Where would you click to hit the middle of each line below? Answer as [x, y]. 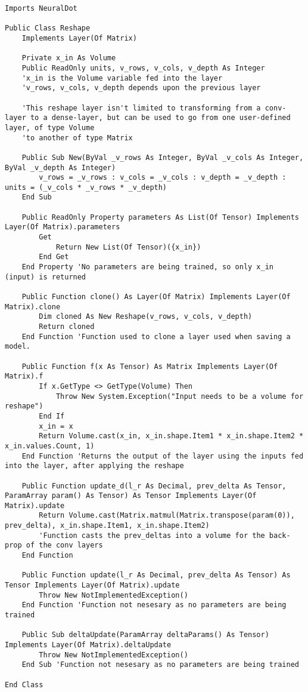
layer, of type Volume [50, 127]
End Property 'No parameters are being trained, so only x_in [148, 267]
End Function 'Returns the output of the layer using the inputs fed [163, 456]
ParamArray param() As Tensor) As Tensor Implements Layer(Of [131, 496]
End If [52, 416]
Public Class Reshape [48, 28]
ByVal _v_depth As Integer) [60, 167]
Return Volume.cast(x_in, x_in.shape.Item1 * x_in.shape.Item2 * [171, 436]
